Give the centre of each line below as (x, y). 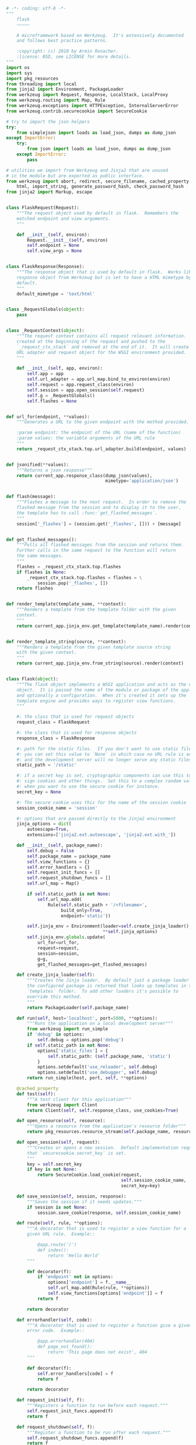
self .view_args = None (55, 251)
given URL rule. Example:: (61, 1234)
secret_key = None (39, 792)
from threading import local (41, 84)
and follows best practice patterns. (62, 41)
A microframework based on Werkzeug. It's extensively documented (100, 35)
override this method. (55, 997)
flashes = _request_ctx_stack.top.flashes (69, 567)
